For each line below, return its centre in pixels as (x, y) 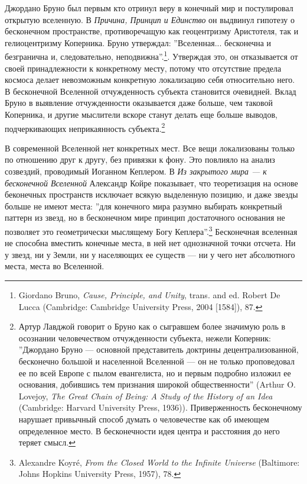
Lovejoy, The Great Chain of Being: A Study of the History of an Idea (146, 396)
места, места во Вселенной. (55, 266)
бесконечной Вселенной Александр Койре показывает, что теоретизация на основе (151, 183)
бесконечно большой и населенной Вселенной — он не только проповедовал (156, 361)
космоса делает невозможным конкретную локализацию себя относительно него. (150, 80)
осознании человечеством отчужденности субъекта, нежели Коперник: (145, 338)
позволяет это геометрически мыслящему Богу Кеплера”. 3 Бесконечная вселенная (151, 230)
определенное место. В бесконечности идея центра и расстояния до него (149, 430)
